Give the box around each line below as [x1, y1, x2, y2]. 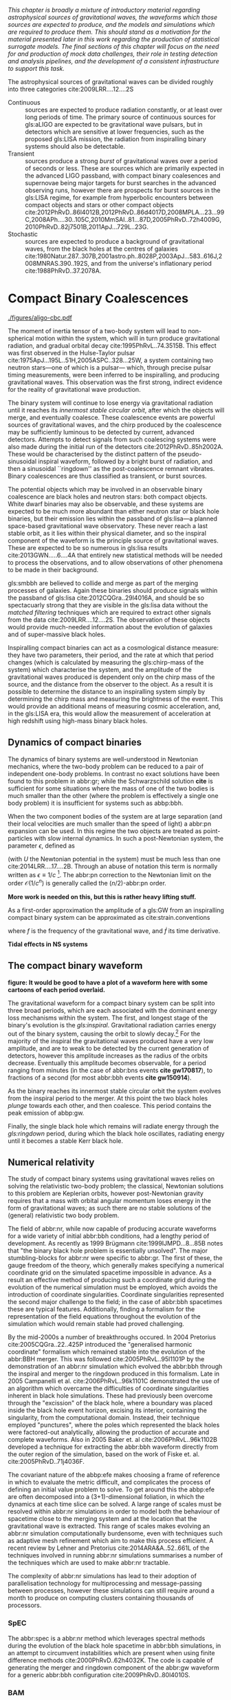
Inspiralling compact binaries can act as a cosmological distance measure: [8, 643, 219, 651]
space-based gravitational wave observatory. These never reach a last [8, 521, 208, 529]
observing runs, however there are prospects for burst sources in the [25, 186, 221, 194]
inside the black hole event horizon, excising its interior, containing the [8, 1406, 207, 1414]
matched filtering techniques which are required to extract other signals [8, 608, 212, 616]
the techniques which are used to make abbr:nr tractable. [8, 1559, 170, 1567]
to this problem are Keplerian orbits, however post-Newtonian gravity [8, 1189, 203, 1197]
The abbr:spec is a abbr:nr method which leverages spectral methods [8, 1634, 206, 1642]
